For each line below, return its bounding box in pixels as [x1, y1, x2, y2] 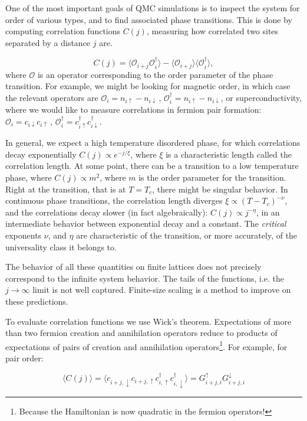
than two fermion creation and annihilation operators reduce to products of [5, 327, 278, 339]
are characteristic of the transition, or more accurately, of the [76, 229, 298, 241]
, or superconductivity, [220, 91, 302, 103]
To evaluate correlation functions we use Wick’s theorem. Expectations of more [5, 315, 292, 327]
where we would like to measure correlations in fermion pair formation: [5, 103, 262, 116]
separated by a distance [5, 36, 91, 48]
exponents [5, 229, 42, 241]
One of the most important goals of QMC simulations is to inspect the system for [5, 2, 300, 14]
